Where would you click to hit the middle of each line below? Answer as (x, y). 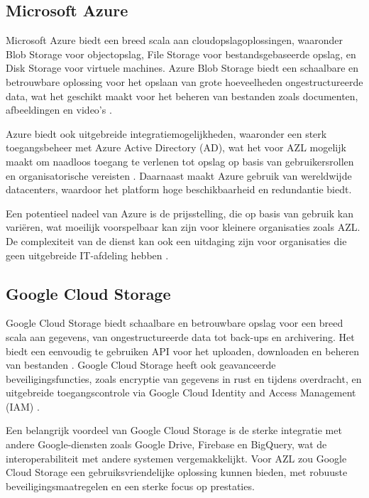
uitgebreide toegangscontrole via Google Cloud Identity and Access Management (181, 393)
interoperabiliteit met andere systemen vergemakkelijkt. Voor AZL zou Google (176, 458)
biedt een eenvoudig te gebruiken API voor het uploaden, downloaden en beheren (183, 351)
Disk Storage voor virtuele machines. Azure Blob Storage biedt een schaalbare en (182, 68)
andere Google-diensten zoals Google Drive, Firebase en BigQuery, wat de (166, 444)
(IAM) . (23, 406)
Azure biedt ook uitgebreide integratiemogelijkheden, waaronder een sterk (166, 133)
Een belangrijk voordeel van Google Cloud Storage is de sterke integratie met (174, 430)
